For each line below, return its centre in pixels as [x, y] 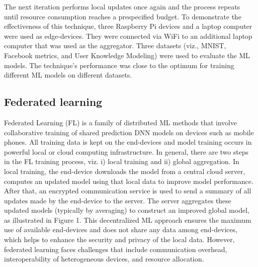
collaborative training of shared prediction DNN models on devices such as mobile [129, 132]
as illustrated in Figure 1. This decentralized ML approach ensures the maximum [128, 220]
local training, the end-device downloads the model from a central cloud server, [125, 171]
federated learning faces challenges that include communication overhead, [116, 249]
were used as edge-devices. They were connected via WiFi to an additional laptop [128, 36]
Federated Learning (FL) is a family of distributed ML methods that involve [121, 122]
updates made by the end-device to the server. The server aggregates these [118, 200]
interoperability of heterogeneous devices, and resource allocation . [104, 259]
